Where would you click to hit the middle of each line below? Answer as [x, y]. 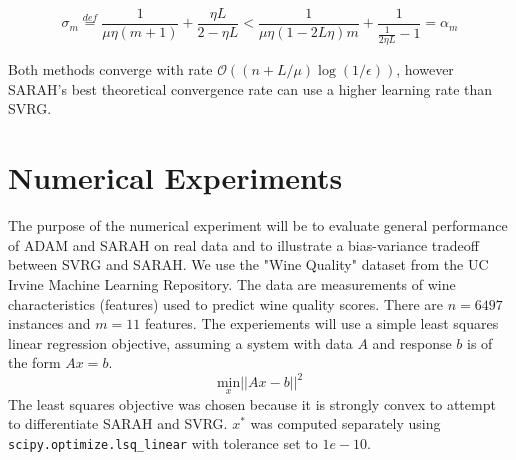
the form [34, 362]
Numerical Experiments [175, 177]
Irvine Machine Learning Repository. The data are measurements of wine [232, 283]
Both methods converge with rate [110, 69]
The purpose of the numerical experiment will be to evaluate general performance [258, 225]
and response [412, 342]
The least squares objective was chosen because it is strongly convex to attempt [252, 403]
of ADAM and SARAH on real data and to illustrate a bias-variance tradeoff [243, 244]
